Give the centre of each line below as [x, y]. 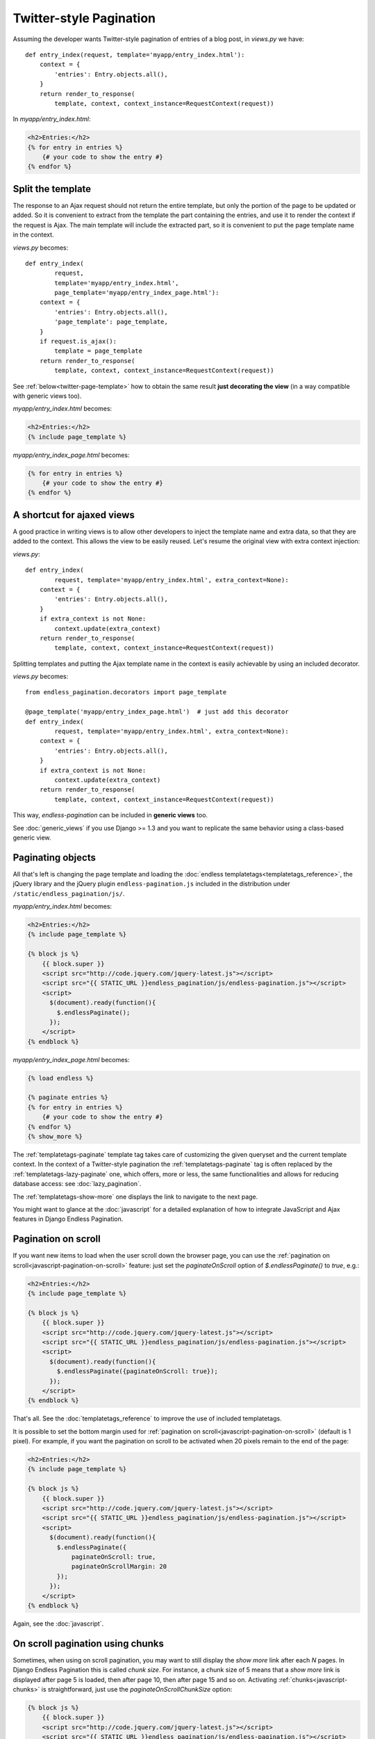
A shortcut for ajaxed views [74, 515]
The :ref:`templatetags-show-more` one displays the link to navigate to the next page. [135, 1196]
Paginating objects [55, 857]
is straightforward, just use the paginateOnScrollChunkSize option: [137, 1689]
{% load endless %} [60, 1078]
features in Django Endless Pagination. [68, 1219]
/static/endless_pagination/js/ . [69, 893]
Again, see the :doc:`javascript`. [58, 1624]
